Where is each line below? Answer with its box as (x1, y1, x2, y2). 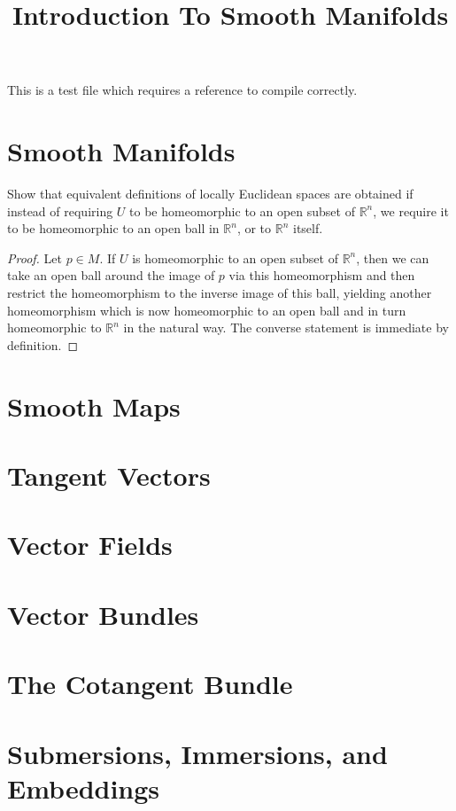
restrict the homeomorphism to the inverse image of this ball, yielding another (7, 284, 432, 302)
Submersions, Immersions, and (7, 735, 388, 771)
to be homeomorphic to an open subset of (129, 201, 355, 220)
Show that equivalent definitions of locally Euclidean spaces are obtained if (7, 184, 413, 203)
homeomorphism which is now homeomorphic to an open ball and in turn (7, 300, 406, 319)
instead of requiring (7, 201, 113, 220)
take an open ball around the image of (7, 266, 215, 285)
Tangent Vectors (7, 457, 211, 493)
